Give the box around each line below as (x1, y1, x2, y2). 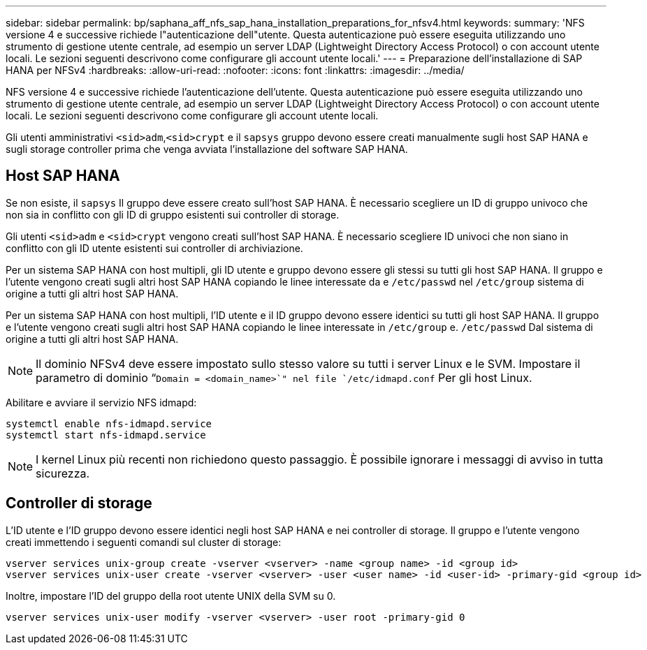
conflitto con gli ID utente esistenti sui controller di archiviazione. (6, 242, 303, 254)
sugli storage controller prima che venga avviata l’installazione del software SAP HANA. (6, 143, 408, 155)
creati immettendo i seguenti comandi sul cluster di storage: (6, 535, 282, 548)
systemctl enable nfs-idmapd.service (6, 418, 212, 429)
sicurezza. (36, 466, 90, 480)
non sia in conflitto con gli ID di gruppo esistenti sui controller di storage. (6, 208, 340, 221)
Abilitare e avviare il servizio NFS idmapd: (6, 396, 197, 408)
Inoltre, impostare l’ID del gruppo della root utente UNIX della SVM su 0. (6, 589, 336, 602)
